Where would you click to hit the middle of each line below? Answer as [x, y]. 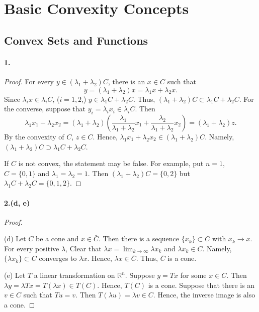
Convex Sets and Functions [76, 40]
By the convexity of [34, 136]
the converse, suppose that [45, 109]
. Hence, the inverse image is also [204, 295]
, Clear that [83, 248]
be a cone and [57, 239]
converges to [58, 258]
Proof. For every [29, 81]
